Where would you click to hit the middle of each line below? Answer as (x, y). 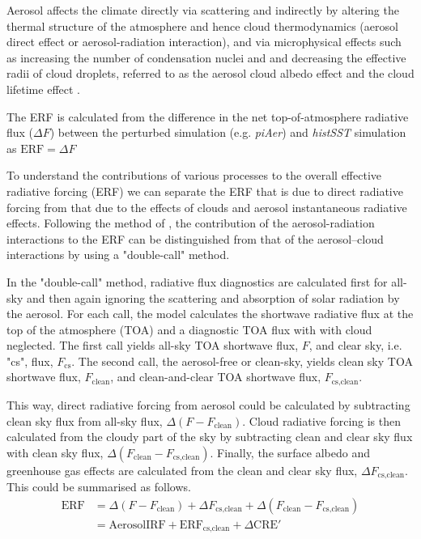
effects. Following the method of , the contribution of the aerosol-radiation (191, 223)
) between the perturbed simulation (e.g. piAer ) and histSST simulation (228, 132)
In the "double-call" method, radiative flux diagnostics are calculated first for (197, 281)
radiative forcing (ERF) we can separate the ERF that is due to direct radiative (205, 191)
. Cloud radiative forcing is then (322, 420)
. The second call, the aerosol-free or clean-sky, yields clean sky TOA (242, 361)
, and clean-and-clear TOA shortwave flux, (216, 377)
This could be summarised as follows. (99, 487)
